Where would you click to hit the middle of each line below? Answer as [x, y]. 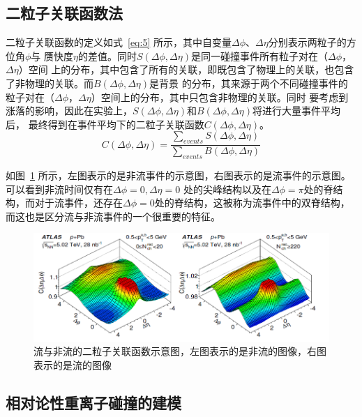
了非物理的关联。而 [50, 83]
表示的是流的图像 [73, 364]
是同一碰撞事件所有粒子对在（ [259, 55]
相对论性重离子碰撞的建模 [93, 402]
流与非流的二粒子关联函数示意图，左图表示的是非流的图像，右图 [180, 351]
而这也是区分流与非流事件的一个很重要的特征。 [113, 216]
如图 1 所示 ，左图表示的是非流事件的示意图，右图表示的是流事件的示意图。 [178, 175]
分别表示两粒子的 [307, 42]
